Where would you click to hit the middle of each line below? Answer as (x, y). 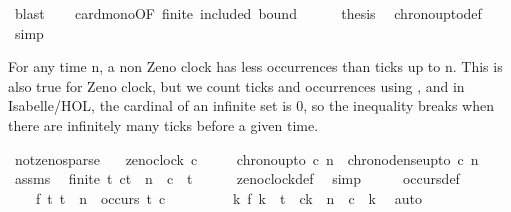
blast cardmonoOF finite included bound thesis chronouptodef (248, 13)
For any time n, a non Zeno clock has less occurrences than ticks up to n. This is (255, 66)
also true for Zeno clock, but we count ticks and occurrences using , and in (236, 85)
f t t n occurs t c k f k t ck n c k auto (228, 197)
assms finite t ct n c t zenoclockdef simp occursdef (237, 178)
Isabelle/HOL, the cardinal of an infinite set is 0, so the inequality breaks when (251, 105)
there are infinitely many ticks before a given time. (163, 124)
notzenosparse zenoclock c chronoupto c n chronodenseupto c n (246, 158)
